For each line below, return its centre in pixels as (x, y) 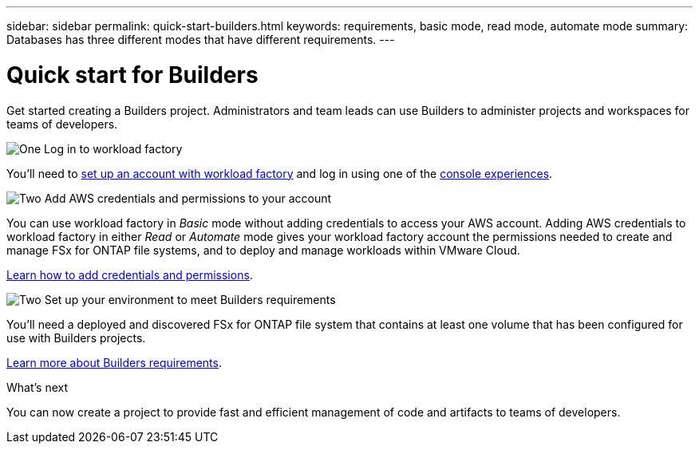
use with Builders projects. (76, 337)
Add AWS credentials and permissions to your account (188, 198)
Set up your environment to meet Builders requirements (190, 299)
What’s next (38, 387)
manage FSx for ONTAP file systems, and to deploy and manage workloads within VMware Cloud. (263, 250)
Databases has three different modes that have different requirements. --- (201, 39)
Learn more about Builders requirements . (114, 362)
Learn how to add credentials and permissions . (130, 274)
